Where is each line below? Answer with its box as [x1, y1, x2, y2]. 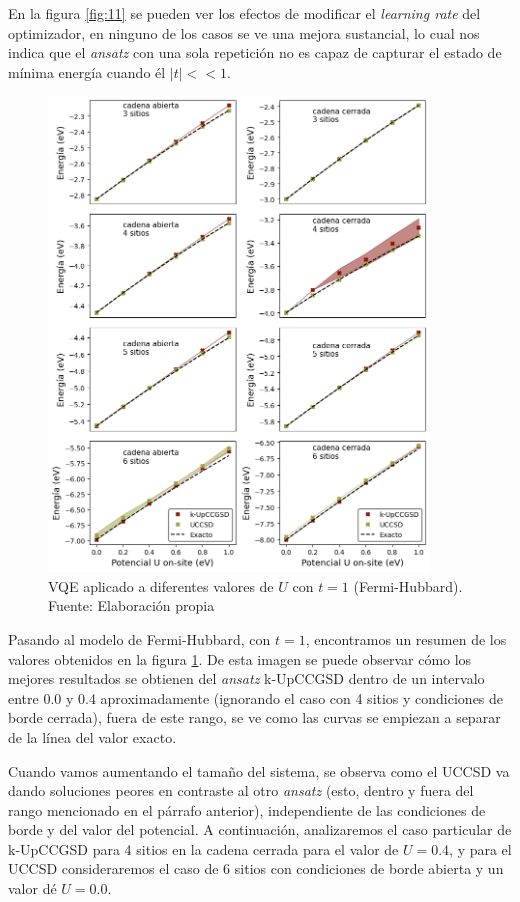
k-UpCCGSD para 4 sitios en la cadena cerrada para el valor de [8, 838, 399, 859]
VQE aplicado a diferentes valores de [48, 575, 274, 596]
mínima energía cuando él [8, 61, 166, 82]
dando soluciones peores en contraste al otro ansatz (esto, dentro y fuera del [8, 780, 474, 801]
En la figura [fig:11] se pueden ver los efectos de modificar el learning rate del [8, 3, 481, 23]
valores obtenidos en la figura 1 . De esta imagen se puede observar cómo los [8, 648, 472, 669]
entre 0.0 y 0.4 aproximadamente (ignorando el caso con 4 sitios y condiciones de [8, 687, 504, 708]
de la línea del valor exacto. [8, 726, 177, 747]
